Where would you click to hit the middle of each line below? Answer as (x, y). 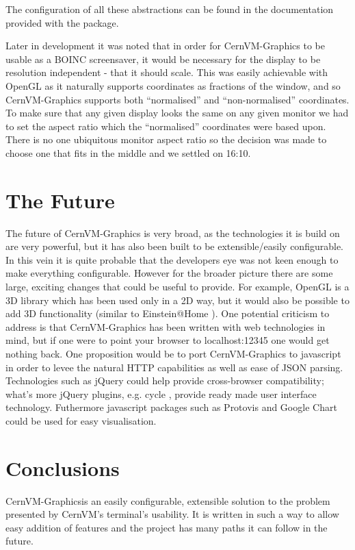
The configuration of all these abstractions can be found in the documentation (170, 9)
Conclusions (63, 467)
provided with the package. (62, 22)
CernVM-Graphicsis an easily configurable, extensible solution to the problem (168, 500)
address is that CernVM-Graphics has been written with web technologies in (166, 326)
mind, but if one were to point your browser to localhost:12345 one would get (168, 340)
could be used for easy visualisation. (81, 420)
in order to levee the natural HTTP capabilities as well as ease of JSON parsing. (174, 367)
